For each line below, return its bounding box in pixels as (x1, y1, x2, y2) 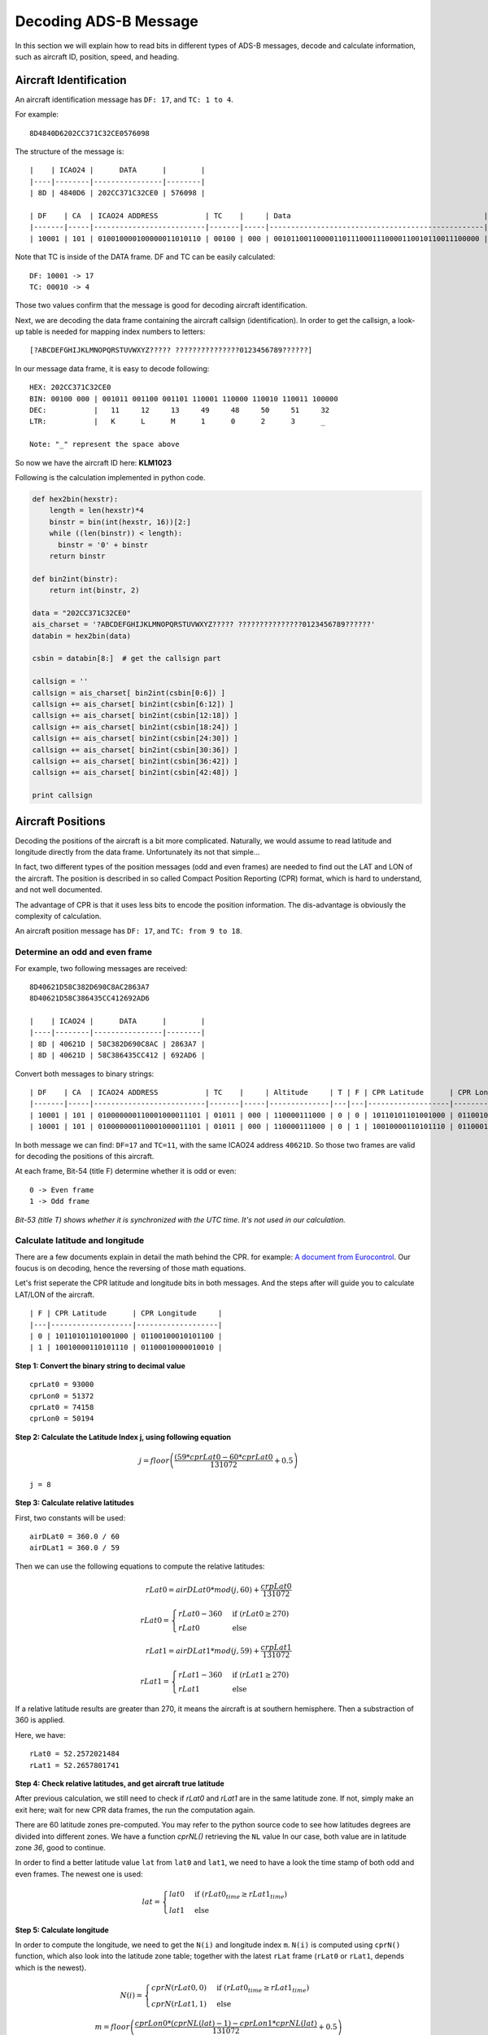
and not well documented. (15, 885, 103, 895)
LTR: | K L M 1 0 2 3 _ (29, 417, 325, 427)
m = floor (94, 2022, 130, 2031)
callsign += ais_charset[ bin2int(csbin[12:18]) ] (32, 711, 239, 720)
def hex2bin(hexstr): (32, 494, 119, 504)
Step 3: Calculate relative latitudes (15, 1498, 134, 1508)
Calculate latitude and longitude (15, 1235, 145, 1246)
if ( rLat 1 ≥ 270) (232, 1670, 290, 1680)
